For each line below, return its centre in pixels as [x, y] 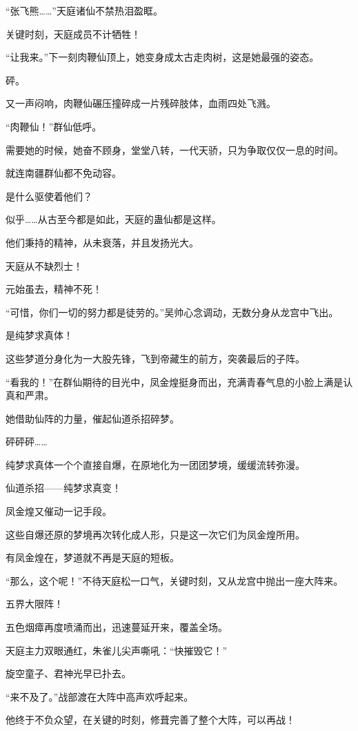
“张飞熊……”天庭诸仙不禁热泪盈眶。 [84, 10]
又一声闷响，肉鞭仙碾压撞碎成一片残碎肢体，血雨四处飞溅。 [141, 103]
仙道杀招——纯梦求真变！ [63, 488]
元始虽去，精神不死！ [54, 289]
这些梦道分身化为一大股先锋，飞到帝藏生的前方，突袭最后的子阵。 [155, 358]
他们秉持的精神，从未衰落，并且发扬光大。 [102, 242]
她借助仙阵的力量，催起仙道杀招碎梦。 [92, 418]
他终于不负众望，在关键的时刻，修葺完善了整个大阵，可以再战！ [150, 720]
